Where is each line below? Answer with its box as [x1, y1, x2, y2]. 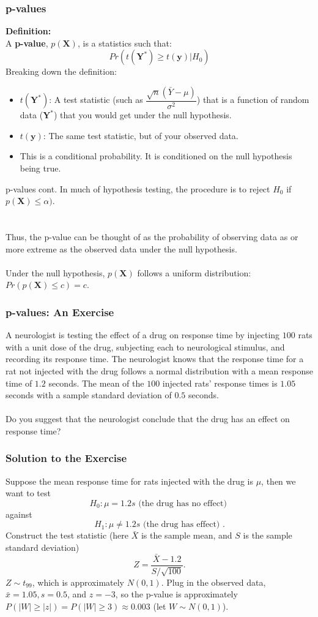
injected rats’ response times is [162, 376, 278, 389]
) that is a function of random [196, 93, 309, 106]
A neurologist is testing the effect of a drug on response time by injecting [6, 328, 280, 341]
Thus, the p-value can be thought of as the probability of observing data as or [6, 230, 298, 243]
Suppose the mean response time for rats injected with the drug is [6, 474, 253, 487]
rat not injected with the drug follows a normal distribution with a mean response [6, 364, 313, 377]
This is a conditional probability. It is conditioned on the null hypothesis [20, 150, 292, 162]
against [6, 507, 32, 520]
